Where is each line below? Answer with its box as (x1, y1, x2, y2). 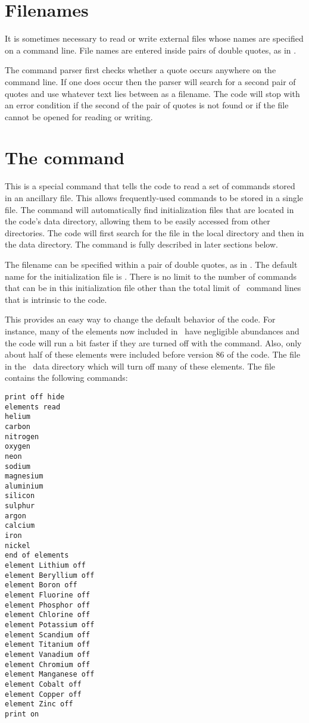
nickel (5, 541, 30, 550)
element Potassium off (5, 621, 95, 629)
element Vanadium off (5, 650, 90, 659)
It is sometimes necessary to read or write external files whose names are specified (5, 32, 304, 45)
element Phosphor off (5, 600, 90, 609)
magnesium (5, 472, 43, 481)
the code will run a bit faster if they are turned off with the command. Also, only (5, 336, 302, 349)
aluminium (5, 481, 43, 490)
